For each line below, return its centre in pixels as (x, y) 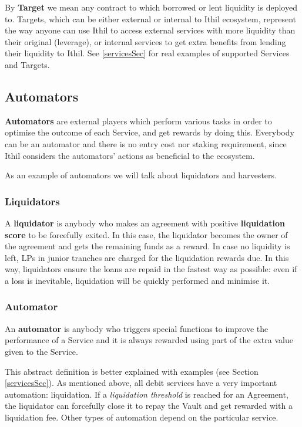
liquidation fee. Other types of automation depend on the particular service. (142, 417)
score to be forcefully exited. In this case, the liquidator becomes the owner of (146, 234)
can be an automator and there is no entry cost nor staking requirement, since (146, 143)
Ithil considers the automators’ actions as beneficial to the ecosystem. (130, 155)
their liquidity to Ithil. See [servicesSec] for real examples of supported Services (147, 53)
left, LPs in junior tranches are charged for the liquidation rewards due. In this (147, 257)
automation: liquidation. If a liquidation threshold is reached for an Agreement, (147, 394)
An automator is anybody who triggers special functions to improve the (137, 328)
